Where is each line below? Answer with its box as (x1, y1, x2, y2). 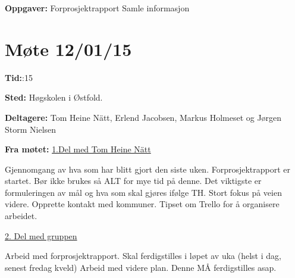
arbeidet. (5, 210, 37, 222)
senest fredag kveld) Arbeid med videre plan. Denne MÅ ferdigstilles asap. (5, 261, 277, 273)
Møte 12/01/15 (5, 36, 132, 61)
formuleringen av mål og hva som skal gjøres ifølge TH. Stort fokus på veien (5, 186, 282, 198)
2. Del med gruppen (5, 229, 77, 242)
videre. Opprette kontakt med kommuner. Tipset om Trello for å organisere (5, 198, 280, 210)
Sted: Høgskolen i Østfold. (5, 91, 103, 104)
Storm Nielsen (5, 123, 57, 135)
